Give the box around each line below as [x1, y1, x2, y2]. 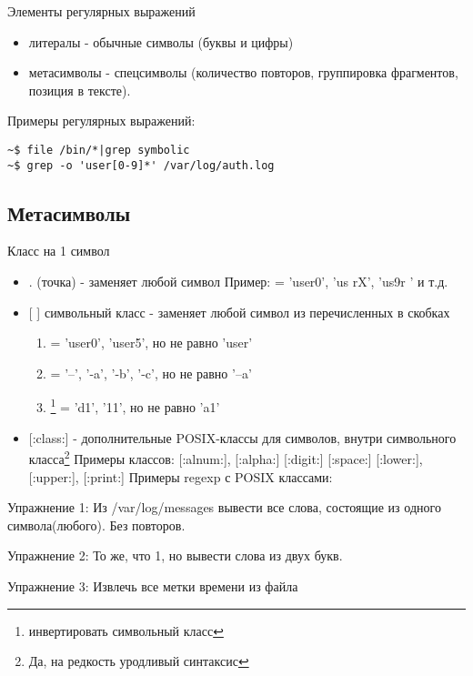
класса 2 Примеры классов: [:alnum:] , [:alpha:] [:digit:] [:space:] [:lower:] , [28, 447, 423, 468]
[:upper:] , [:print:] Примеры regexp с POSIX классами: [28, 467, 333, 486]
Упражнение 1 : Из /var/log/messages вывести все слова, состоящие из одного [7, 498, 441, 517]
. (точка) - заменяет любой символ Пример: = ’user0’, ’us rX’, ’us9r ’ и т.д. [28, 272, 448, 291]
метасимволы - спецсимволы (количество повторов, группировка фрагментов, [28, 63, 458, 82]
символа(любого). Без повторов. [7, 515, 186, 534]
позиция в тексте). [28, 80, 131, 99]
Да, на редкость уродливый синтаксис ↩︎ [28, 651, 249, 671]
